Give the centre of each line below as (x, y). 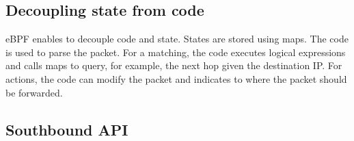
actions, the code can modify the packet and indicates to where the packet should (176, 78)
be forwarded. (34, 92)
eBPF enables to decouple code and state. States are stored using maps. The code (177, 39)
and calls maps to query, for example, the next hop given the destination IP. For (174, 65)
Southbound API (67, 129)
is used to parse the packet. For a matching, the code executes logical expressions (176, 52)
